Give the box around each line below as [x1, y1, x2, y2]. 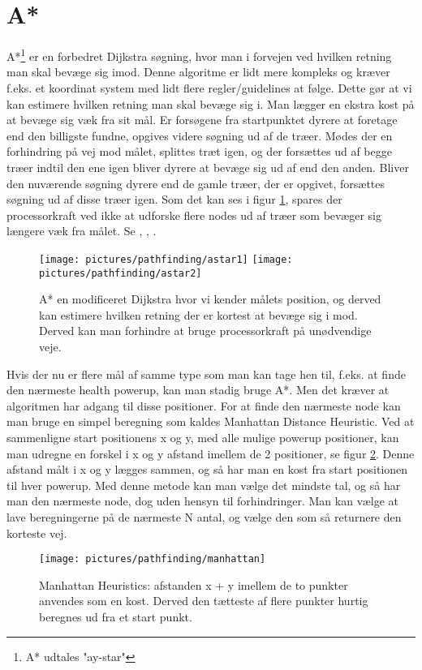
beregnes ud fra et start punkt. [39, 608, 192, 625]
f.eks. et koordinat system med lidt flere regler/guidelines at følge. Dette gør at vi [6, 79, 412, 96]
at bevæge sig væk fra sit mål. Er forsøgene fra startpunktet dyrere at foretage [6, 111, 398, 128]
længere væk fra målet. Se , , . [6, 222, 157, 239]
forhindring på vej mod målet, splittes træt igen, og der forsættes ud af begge [6, 143, 392, 160]
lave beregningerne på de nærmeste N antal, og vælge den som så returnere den [6, 508, 402, 525]
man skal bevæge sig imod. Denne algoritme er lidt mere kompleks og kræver [6, 63, 390, 80]
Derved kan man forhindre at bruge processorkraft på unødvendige [39, 322, 372, 339]
